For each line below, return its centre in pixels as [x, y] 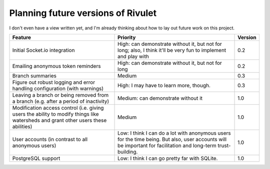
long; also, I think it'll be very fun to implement [172, 50]
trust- [224, 146]
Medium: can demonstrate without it [160, 98]
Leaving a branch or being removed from [60, 95]
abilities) [22, 126]
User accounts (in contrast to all [50, 139]
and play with [133, 56]
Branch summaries [34, 76]
